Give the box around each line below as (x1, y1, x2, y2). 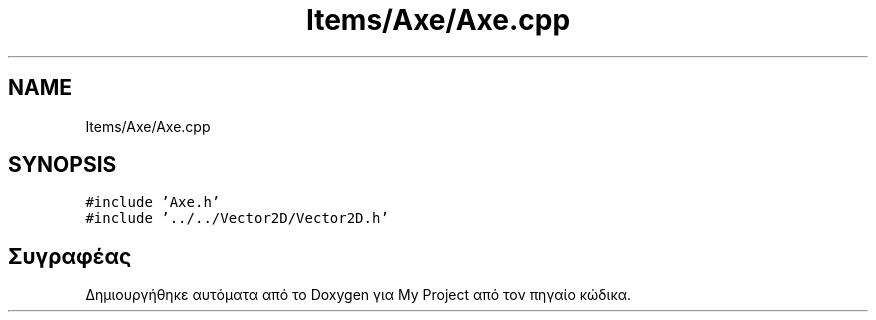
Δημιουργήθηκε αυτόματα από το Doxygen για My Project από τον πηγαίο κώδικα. (85, 286, 632, 304)
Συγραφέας (8, 243, 132, 269)
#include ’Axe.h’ (85, 194, 221, 211)
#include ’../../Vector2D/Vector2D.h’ (85, 210, 389, 227)
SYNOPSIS (8, 152, 117, 178)
